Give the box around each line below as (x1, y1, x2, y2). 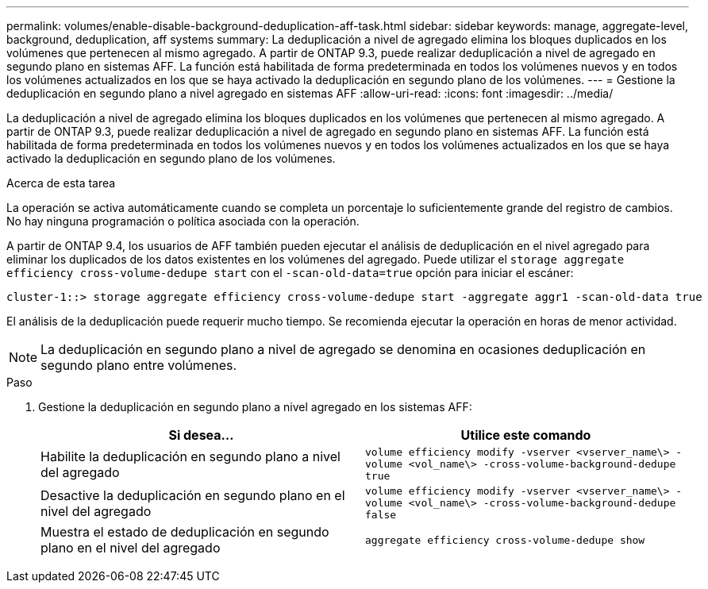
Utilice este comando (460, 427, 591, 443)
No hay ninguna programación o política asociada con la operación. (6, 214, 360, 228)
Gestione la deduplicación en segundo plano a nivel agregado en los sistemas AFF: (38, 400, 472, 414)
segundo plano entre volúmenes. (40, 357, 237, 373)
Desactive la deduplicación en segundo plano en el (40, 487, 345, 503)
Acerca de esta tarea (6, 176, 116, 190)
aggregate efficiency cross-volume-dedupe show (365, 533, 645, 546)
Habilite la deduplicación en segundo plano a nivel (40, 448, 341, 464)
